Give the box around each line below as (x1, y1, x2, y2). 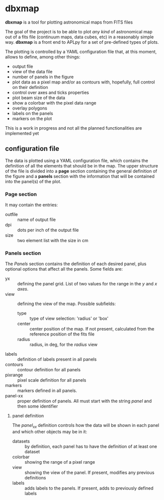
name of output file (17, 217, 56, 222)
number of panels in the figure (12, 74, 74, 80)
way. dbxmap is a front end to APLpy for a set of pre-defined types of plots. (5, 39, 159, 45)
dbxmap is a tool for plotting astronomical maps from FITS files (5, 19, 133, 25)
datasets (12, 438, 30, 444)
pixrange (5, 372, 23, 378)
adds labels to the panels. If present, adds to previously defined (24, 485, 154, 491)
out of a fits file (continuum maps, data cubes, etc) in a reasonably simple (5, 34, 154, 40)
